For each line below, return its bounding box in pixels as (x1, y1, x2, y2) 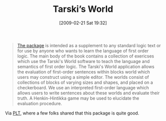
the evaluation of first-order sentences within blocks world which (17, 68, 150, 75)
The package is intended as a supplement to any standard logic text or (17, 42, 161, 48)
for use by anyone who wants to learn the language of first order (17, 48, 149, 54)
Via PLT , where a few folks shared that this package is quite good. (5, 110, 139, 116)
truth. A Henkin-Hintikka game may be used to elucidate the (17, 95, 139, 101)
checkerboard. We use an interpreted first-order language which (17, 84, 149, 90)
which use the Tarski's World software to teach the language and (17, 58, 150, 64)
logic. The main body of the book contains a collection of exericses (17, 53, 154, 59)
